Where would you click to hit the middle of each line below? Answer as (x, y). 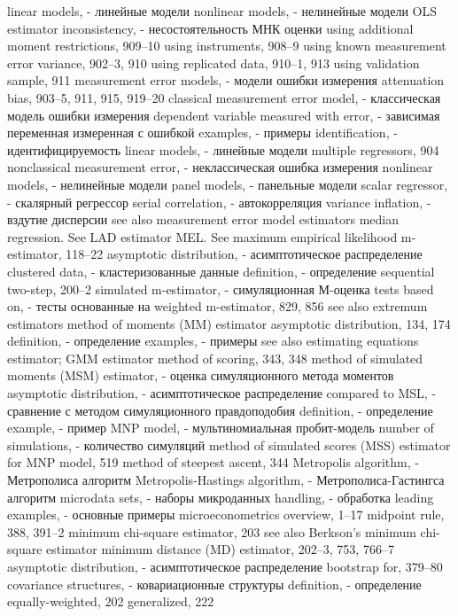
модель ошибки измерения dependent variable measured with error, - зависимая (224, 115)
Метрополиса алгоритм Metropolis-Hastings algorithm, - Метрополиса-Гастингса (226, 480)
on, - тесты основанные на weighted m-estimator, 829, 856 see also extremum (217, 306)
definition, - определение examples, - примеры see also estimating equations (213, 341)
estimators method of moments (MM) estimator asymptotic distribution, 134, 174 (229, 323)
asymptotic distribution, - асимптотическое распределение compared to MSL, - (222, 393)
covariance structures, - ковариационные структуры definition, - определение (214, 584)
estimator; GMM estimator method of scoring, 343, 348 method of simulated (215, 358)
